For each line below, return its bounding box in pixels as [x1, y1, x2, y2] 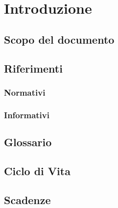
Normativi [4, 86, 46, 98]
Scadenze [4, 192, 51, 207]
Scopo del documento [4, 31, 115, 47]
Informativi [4, 108, 49, 121]
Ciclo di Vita [4, 163, 71, 178]
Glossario [4, 134, 52, 150]
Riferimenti [4, 60, 63, 76]
